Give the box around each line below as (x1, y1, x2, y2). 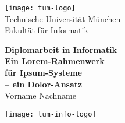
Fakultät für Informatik (5, 24, 88, 36)
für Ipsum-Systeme (5, 66, 83, 79)
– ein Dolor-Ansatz (5, 78, 83, 90)
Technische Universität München (5, 12, 121, 24)
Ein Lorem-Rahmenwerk (5, 55, 105, 67)
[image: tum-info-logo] (5, 110, 97, 118)
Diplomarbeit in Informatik (5, 43, 117, 55)
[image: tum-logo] (5, 4, 76, 12)
